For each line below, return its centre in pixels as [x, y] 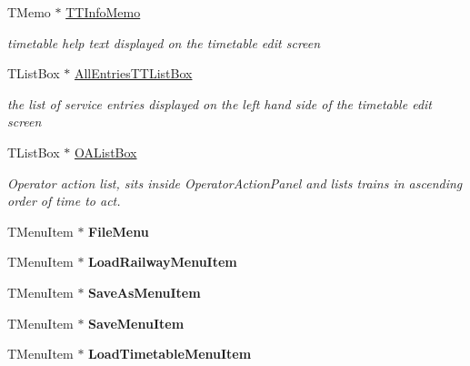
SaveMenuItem [136, 323]
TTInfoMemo [103, 12]
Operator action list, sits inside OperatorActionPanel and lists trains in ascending [235, 183]
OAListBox [105, 152]
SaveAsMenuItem [145, 292]
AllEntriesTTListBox [133, 73]
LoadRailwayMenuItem [163, 262]
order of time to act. [64, 201]
